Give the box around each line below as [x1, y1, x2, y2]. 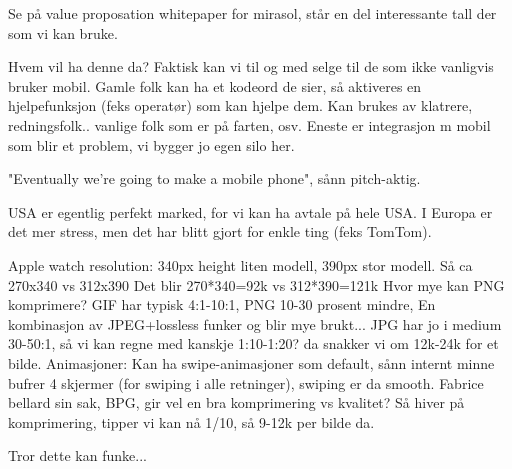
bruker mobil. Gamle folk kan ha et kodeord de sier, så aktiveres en [8, 75, 422, 96]
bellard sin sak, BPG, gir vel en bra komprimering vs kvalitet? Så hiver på [8, 392, 465, 413]
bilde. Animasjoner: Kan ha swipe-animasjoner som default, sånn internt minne [8, 352, 495, 373]
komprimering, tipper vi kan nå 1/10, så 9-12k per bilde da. [8, 411, 375, 432]
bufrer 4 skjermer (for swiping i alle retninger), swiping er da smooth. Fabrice [8, 372, 484, 393]
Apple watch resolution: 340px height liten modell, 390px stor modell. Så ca [8, 254, 473, 275]
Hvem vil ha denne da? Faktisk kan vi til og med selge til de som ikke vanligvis [8, 56, 494, 77]
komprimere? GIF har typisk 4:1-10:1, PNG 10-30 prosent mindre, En [8, 294, 436, 315]
